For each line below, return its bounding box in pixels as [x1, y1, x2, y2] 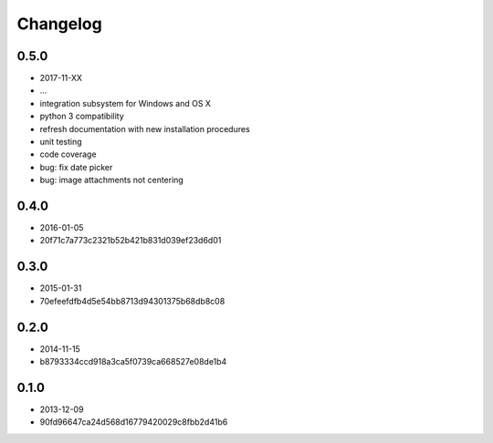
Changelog [16, 14, 102, 34]
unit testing [39, 137, 82, 148]
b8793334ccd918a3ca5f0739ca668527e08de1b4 [39, 356, 227, 367]
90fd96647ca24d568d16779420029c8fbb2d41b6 [39, 417, 228, 428]
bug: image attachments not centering [39, 174, 184, 186]
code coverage [39, 149, 97, 160]
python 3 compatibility [39, 110, 125, 122]
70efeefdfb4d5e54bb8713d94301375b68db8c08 [39, 295, 226, 306]
